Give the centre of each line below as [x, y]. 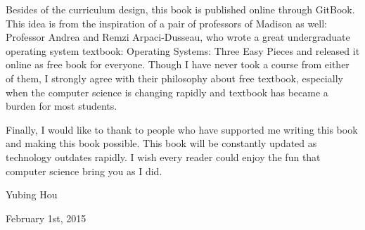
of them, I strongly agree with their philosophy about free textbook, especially [174, 78]
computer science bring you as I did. [84, 171]
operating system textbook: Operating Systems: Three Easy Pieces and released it [183, 50]
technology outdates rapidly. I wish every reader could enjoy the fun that [163, 156]
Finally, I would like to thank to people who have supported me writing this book [182, 129]
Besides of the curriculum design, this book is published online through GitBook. [180, 9]
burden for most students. [62, 106]
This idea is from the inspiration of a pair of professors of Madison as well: [166, 23]
